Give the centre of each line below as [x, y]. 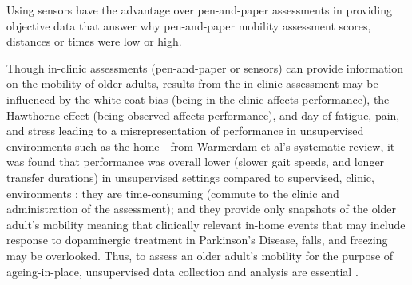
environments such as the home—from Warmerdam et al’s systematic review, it [201, 146]
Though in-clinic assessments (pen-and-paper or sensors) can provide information [205, 67]
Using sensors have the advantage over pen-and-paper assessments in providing [200, 10]
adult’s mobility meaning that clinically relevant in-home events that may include [206, 224]
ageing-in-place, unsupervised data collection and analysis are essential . [182, 271]
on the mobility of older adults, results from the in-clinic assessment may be [192, 83]
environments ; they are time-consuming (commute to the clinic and [173, 193]
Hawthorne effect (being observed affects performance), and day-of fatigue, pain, [203, 115]
